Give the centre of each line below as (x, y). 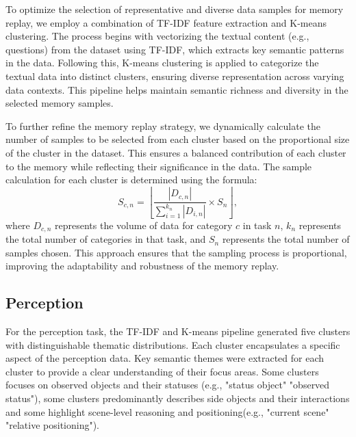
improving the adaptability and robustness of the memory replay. (142, 266)
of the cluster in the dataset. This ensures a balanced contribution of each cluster (176, 152)
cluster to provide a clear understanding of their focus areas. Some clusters (162, 371)
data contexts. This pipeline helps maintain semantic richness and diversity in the (177, 89)
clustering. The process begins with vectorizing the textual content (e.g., (157, 36)
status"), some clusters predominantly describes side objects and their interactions (178, 398)
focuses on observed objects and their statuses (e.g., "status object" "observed (168, 385)
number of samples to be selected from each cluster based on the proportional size (178, 139)
